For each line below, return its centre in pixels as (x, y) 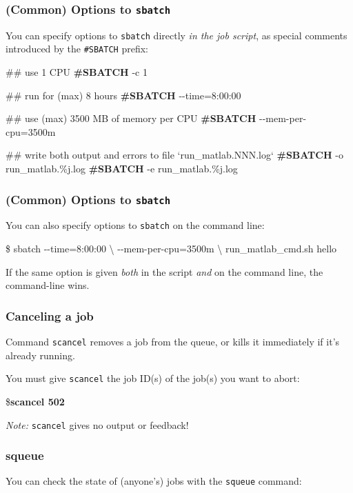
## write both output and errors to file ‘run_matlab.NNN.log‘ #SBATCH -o (174, 155)
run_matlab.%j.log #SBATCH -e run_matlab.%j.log (122, 169)
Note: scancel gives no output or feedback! (97, 424)
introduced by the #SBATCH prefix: (77, 49)
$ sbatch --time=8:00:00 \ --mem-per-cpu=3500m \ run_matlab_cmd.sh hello (171, 249)
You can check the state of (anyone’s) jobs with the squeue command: (154, 481)
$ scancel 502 (35, 401)
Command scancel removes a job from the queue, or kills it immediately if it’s (173, 342)
